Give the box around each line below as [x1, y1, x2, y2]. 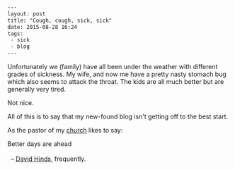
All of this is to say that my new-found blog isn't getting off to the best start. [7, 112, 229, 121]
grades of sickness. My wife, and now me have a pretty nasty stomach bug [7, 70, 227, 78]
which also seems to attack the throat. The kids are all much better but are [7, 78, 224, 85]
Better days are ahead [7, 140, 72, 148]
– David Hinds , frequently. [10, 154, 86, 163]
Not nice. [7, 99, 34, 107]
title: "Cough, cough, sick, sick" [7, 17, 113, 24]
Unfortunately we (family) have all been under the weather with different [7, 63, 218, 71]
